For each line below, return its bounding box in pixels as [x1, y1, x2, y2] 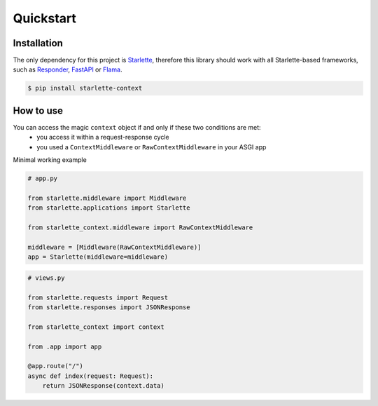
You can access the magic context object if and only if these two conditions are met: [13, 123, 262, 131]
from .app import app [27, 342, 102, 351]
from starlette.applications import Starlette [27, 204, 190, 212]
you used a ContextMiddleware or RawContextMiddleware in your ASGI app [36, 142, 267, 151]
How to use [13, 104, 63, 116]
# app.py [27, 175, 58, 182]
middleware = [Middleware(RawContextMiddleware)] [27, 243, 202, 251]
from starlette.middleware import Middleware [27, 194, 187, 202]
